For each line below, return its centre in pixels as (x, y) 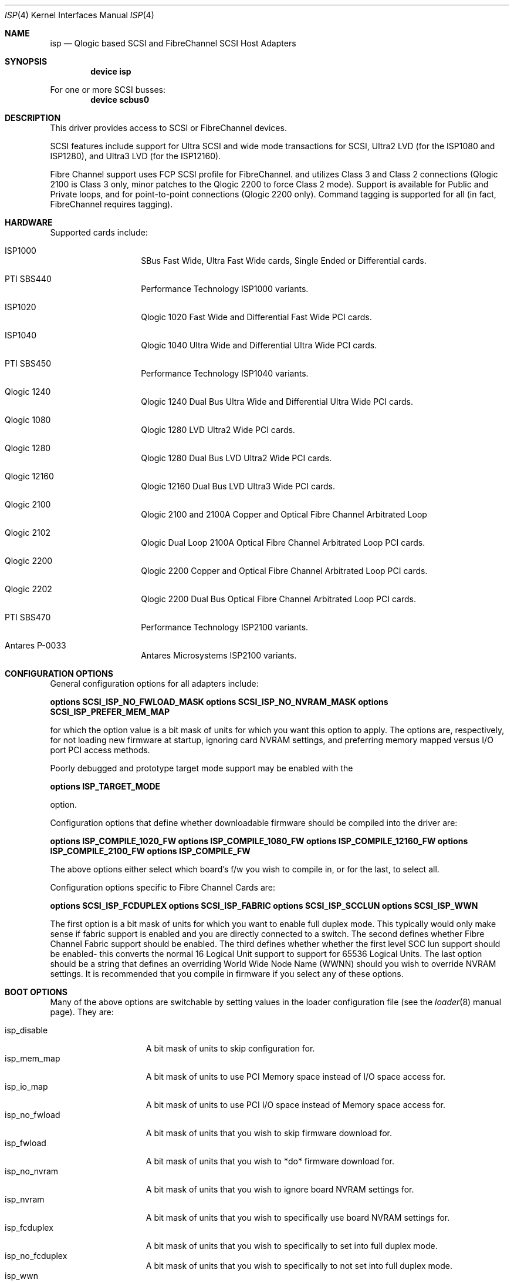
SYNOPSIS (26, 61)
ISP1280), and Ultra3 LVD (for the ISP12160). (136, 156)
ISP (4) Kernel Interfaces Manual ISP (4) (80, 15)
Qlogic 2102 (28, 533)
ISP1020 (21, 307)
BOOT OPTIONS (36, 992)
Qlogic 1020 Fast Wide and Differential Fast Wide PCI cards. (256, 317)
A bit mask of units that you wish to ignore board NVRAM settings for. (280, 1189)
